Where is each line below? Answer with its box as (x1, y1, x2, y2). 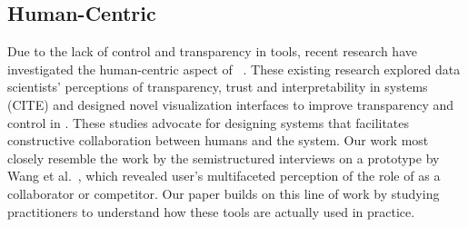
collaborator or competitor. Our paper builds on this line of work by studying (7, 183, 440, 202)
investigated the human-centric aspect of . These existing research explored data (7, 59, 461, 78)
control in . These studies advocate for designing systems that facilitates (7, 113, 410, 132)
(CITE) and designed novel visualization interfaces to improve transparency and (7, 94, 454, 113)
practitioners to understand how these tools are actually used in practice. (7, 202, 415, 221)
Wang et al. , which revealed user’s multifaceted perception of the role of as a (7, 166, 441, 185)
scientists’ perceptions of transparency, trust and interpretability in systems (7, 77, 428, 96)
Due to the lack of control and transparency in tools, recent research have (7, 42, 417, 61)
